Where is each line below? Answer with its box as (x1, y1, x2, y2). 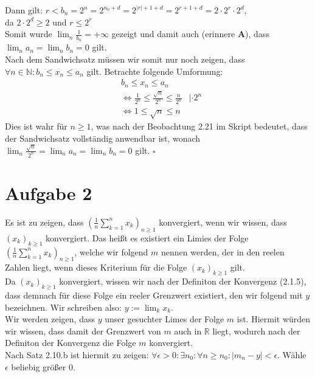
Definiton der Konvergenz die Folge (5, 336, 136, 349)
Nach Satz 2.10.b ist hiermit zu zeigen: (5, 348, 149, 361)
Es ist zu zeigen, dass (5, 215, 84, 228)
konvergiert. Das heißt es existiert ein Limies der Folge (45, 231, 249, 244)
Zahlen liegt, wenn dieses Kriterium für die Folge (5, 261, 187, 274)
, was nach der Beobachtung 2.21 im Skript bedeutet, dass (91, 120, 308, 133)
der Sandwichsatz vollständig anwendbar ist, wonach (5, 131, 201, 144)
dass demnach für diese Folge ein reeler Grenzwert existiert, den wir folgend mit (5, 288, 303, 301)
